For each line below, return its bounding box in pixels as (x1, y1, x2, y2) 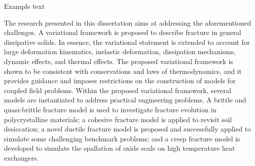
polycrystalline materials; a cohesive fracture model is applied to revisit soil (4, 114, 232, 124)
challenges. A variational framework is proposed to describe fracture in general (4, 27, 241, 37)
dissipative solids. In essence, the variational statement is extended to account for (4, 36, 250, 47)
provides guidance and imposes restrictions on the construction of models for (4, 75, 236, 86)
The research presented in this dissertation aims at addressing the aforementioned (4, 17, 251, 28)
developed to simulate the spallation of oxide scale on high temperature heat (4, 143, 235, 153)
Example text (4, 1, 45, 11)
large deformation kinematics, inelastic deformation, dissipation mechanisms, (4, 46, 236, 57)
